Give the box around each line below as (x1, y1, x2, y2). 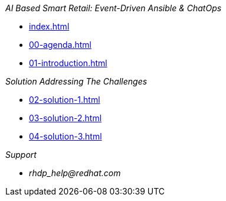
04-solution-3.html (29, 131, 102, 141)
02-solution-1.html (29, 95, 100, 105)
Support (5, 150, 37, 160)
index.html (29, 21, 70, 31)
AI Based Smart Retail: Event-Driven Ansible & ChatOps (5, 3, 222, 13)
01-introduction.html (29, 58, 107, 68)
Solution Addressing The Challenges (5, 76, 148, 86)
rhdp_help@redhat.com (29, 168, 121, 178)
